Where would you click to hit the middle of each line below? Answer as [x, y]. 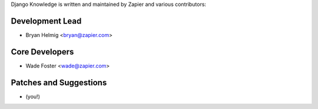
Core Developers [42, 52]
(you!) [33, 96]
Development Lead [46, 21]
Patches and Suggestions [59, 82]
